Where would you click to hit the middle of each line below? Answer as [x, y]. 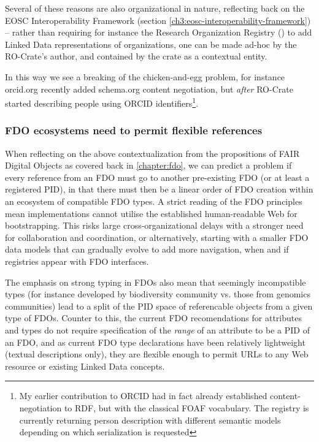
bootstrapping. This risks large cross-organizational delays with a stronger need [154, 225]
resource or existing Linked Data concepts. [85, 366]
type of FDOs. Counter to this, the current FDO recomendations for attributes [153, 318]
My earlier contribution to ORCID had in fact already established [143, 396]
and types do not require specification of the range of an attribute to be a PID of [157, 330]
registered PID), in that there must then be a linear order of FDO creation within [159, 189]
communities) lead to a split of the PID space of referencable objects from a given [159, 306]
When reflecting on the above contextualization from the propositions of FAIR [152, 153]
